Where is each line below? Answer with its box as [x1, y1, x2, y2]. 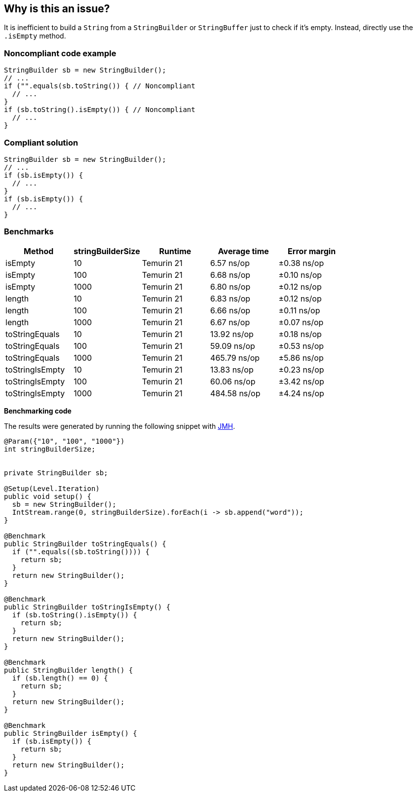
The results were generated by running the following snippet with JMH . [4, 421, 235, 430]
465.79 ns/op [210, 352, 260, 363]
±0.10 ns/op [278, 269, 322, 280]
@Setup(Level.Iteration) [4, 484, 100, 493]
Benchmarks [4, 227, 54, 237]
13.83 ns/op [210, 364, 254, 375]
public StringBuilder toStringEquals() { [4, 539, 166, 548]
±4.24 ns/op [278, 388, 324, 398]
